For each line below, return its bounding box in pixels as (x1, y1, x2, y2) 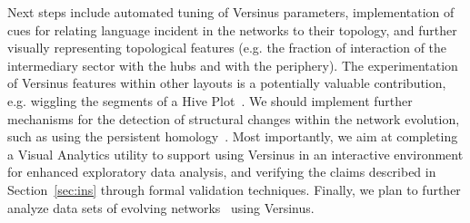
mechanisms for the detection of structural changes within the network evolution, (7, 109, 460, 128)
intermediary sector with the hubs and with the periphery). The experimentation (7, 55, 458, 74)
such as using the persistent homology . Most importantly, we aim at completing (7, 127, 458, 146)
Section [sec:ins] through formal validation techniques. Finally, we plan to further (7, 179, 461, 199)
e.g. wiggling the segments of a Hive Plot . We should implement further (7, 91, 413, 110)
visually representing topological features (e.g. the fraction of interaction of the (7, 38, 447, 57)
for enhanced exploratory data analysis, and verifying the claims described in (7, 162, 436, 181)
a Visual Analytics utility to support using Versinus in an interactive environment (7, 144, 464, 163)
